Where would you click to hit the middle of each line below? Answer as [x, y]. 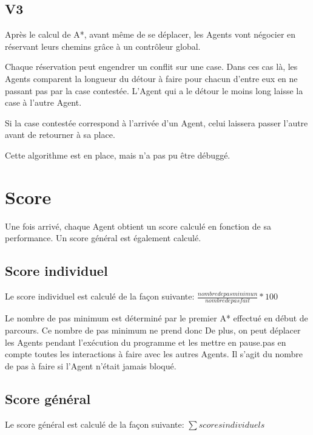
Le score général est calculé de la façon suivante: [95, 424]
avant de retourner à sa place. [60, 135]
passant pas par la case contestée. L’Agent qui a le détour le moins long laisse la [154, 90]
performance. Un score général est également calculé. [103, 238]
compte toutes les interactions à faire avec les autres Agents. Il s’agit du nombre [154, 354]
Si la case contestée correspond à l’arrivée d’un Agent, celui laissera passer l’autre [156, 122]
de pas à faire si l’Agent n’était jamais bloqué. [91, 365]
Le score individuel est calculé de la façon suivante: [100, 296]
